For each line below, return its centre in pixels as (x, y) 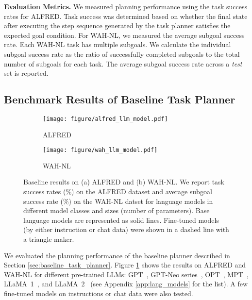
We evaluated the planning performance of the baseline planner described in (117, 255)
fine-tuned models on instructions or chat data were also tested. (99, 293)
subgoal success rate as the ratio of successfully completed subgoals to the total (122, 54)
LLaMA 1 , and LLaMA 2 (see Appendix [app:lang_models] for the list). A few (126, 284)
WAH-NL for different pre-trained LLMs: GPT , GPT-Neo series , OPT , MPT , (126, 274)
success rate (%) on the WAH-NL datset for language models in (118, 201)
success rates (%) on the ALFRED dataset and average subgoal (118, 192)
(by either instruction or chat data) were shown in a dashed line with (126, 229)
